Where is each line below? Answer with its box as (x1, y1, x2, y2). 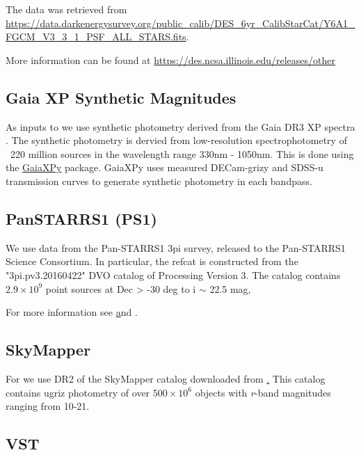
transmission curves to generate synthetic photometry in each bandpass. (6, 173, 312, 188)
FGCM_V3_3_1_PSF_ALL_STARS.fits (6, 29, 186, 44)
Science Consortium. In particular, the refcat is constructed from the (6, 254, 298, 269)
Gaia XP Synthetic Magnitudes (6, 86, 236, 108)
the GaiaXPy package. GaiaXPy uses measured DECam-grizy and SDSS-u (6, 160, 323, 175)
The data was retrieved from (6, 2, 127, 16)
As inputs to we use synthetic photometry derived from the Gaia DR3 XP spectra (6, 119, 355, 134)
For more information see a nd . (6, 305, 138, 319)
